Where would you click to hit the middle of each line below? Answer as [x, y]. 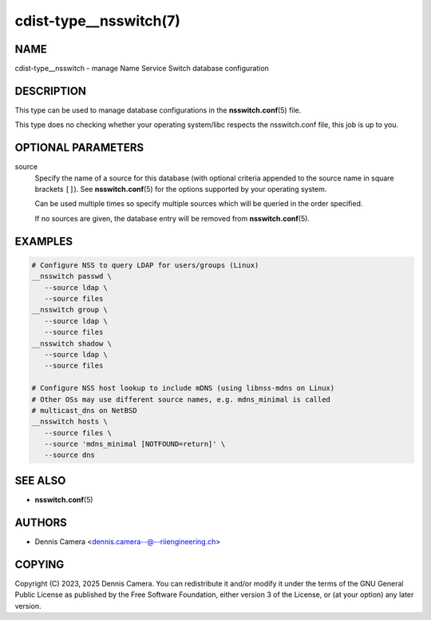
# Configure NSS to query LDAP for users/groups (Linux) [145, 265]
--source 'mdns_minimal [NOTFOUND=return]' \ [135, 444]
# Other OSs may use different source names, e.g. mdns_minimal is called [181, 399]
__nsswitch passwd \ [71, 276]
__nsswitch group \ [69, 310]
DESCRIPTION [51, 91]
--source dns [70, 455]
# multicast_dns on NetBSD [84, 410]
